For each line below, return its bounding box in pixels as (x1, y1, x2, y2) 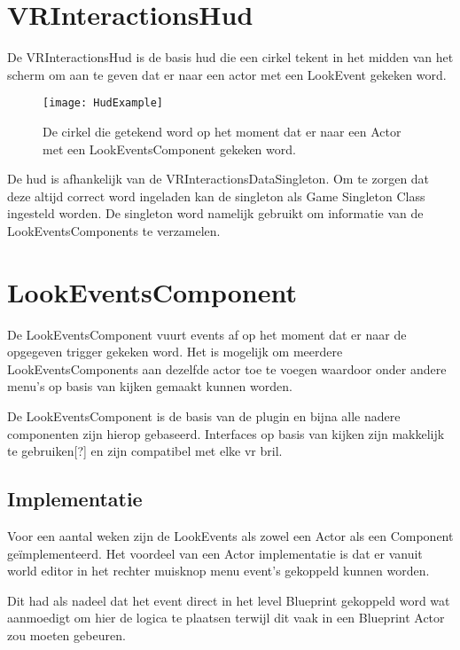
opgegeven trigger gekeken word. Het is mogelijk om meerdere (7, 342, 343, 361)
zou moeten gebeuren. (7, 625, 126, 644)
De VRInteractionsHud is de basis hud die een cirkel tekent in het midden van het (7, 48, 454, 67)
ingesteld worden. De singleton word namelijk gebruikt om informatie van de (7, 204, 424, 223)
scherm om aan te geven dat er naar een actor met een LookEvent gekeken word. (7, 65, 447, 83)
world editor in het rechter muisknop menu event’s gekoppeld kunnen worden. (7, 561, 430, 580)
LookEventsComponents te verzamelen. (7, 221, 221, 239)
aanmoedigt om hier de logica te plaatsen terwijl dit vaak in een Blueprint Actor (7, 608, 445, 627)
